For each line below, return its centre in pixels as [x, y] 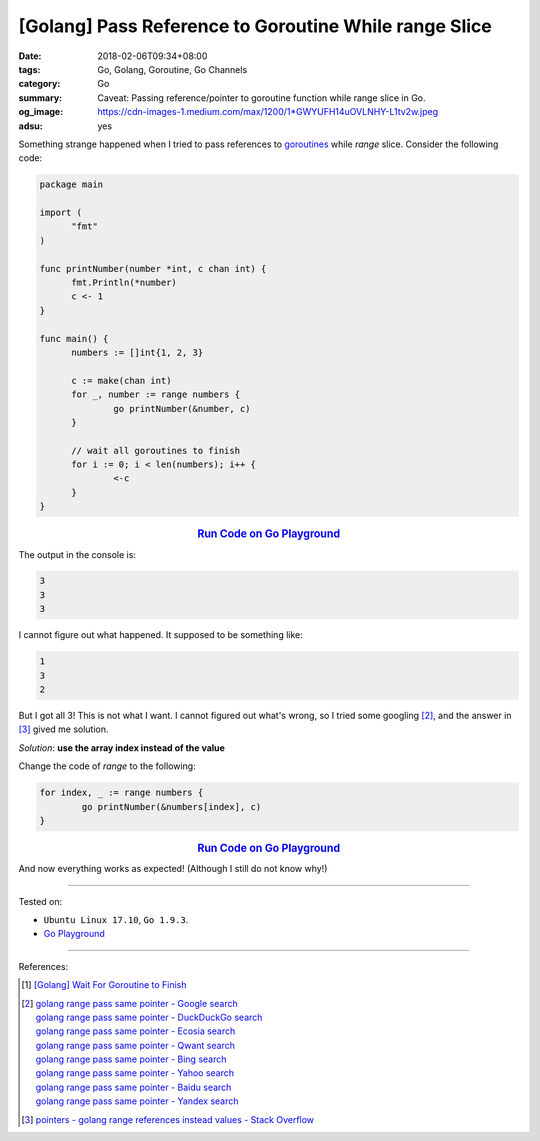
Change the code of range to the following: [107, 766]
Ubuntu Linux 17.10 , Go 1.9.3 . [116, 919]
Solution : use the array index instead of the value [121, 747]
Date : [30, 56]
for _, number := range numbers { [155, 394]
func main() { [74, 338]
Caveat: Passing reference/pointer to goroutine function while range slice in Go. [261, 97]
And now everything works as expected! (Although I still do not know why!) [173, 869]
